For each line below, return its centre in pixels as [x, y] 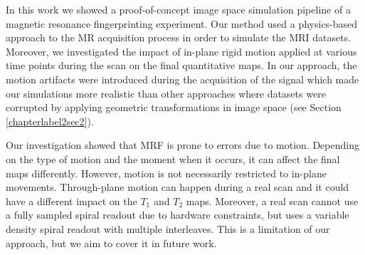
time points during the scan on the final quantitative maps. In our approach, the [181, 65]
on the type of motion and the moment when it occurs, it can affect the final [173, 158]
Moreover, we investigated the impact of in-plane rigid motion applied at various [181, 51]
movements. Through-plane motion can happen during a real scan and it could [178, 187]
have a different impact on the [72, 201]
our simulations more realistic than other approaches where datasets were [166, 93]
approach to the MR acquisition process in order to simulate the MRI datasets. [179, 37]
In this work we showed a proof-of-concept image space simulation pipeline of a [178, 9]
